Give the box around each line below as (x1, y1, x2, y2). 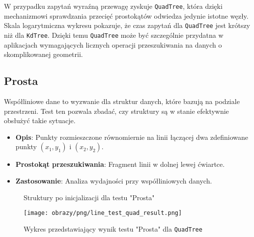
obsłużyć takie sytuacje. (4, 115, 76, 126)
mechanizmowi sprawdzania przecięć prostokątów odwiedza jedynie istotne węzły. (4, 10, 249, 21)
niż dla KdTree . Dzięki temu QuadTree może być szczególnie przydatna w (4, 29, 224, 40)
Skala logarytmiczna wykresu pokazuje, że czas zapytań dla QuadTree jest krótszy (4, 20, 251, 30)
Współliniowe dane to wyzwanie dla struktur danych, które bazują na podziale (4, 96, 240, 106)
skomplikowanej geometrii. (4, 49, 83, 59)
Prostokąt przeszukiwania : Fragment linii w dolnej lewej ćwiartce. (15, 159, 225, 169)
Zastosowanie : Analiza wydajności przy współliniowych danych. (15, 175, 212, 185)
